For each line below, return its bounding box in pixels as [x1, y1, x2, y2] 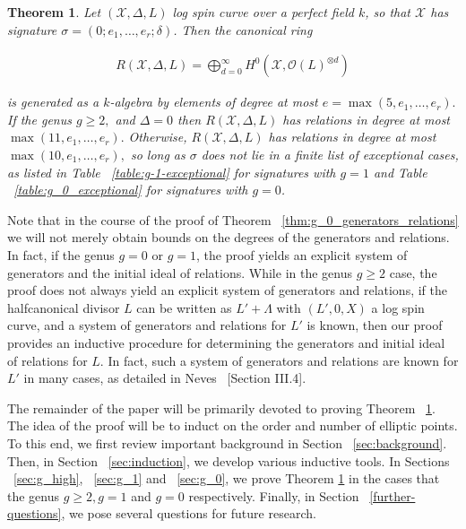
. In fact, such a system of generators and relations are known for [99, 351, 459, 369]
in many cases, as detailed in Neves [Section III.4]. [23, 369, 306, 387]
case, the [389, 263, 437, 282]
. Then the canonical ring [173, 20, 313, 39]
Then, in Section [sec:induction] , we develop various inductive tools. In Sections [7, 451, 450, 470]
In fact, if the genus [7, 245, 115, 264]
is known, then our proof [306, 316, 443, 334]
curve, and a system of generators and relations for [7, 316, 287, 334]
